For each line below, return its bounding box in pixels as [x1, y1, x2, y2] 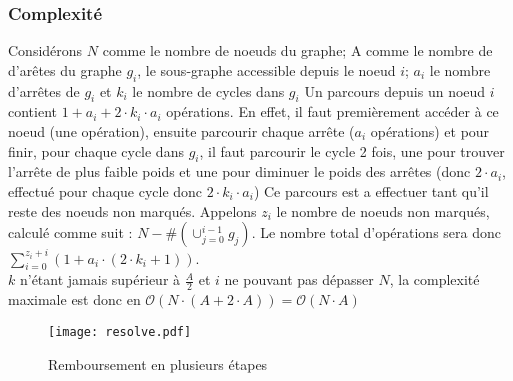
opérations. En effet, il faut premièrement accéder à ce [166, 101, 499, 122]
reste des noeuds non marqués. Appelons [8, 200, 257, 221]
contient [8, 101, 57, 122]
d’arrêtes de [8, 80, 80, 101]
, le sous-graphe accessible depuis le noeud [137, 59, 396, 80]
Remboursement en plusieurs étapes [48, 353, 268, 374]
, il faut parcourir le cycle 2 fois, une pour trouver [199, 140, 505, 161]
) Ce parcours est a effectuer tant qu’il [253, 180, 489, 201]
